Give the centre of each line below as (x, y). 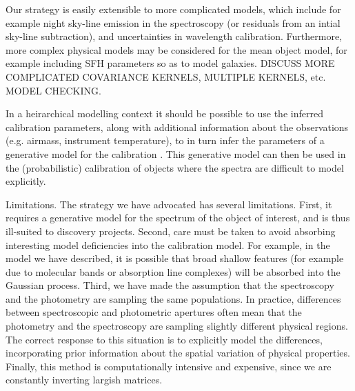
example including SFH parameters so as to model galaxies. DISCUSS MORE (170, 63)
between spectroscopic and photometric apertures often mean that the (154, 312)
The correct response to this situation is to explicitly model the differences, (164, 339)
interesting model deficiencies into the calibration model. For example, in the (168, 244)
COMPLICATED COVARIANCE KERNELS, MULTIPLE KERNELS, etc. (166, 76)
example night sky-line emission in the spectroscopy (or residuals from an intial (173, 22)
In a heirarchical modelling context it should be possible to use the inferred (164, 113)
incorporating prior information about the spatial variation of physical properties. (178, 353)
